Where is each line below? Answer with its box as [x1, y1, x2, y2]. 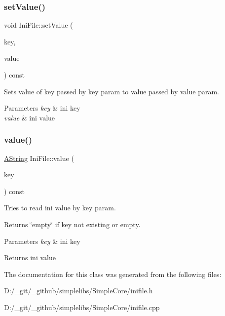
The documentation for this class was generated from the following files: [4, 269, 222, 279]
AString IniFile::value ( [4, 153, 74, 163]
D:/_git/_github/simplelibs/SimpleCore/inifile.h [4, 285, 153, 296]
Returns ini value [4, 252, 56, 263]
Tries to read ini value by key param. [4, 202, 116, 213]
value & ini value [4, 112, 55, 122]
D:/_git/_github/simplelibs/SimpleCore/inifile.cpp [4, 302, 160, 312]
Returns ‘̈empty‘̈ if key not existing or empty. [4, 219, 141, 229]
